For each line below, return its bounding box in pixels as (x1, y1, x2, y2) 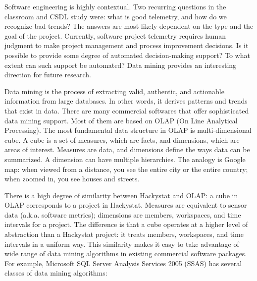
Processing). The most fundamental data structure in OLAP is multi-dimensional (4, 125, 252, 135)
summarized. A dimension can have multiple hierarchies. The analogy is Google (4, 154, 246, 164)
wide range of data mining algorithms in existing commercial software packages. (4, 248, 247, 259)
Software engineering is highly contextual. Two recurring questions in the (4, 1, 226, 11)
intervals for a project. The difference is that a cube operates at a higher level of (4, 219, 248, 229)
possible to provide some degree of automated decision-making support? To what (4, 50, 250, 60)
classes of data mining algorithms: (4, 268, 107, 278)
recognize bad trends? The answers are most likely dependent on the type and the (4, 21, 254, 31)
